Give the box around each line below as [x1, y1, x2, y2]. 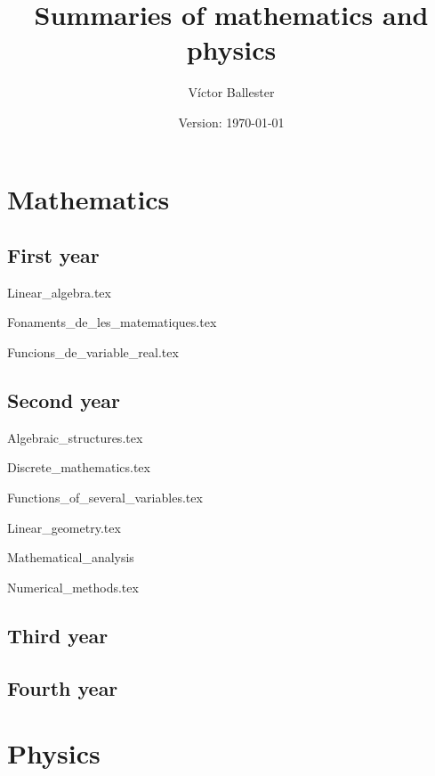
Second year [7, 387, 121, 414]
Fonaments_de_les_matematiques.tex [7, 313, 217, 331]
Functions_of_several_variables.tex [7, 488, 203, 507]
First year [7, 241, 100, 269]
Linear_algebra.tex [7, 282, 111, 301]
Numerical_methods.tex [7, 577, 139, 596]
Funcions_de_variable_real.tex [7, 343, 179, 362]
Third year [7, 621, 109, 649]
